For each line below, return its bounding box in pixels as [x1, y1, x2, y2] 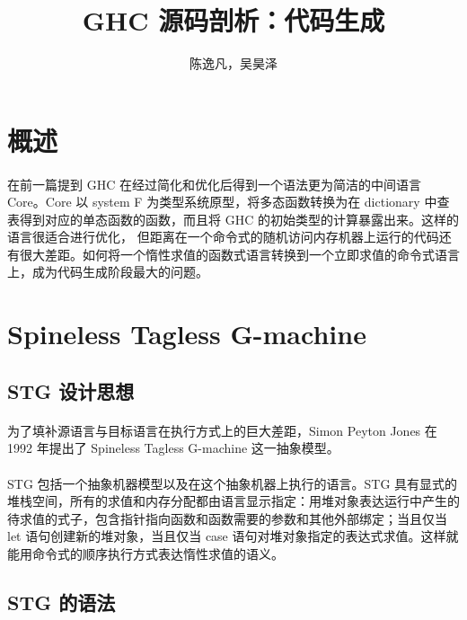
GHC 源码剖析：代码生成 [82, 2, 385, 39]
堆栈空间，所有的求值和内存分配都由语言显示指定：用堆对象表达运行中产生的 [7, 492, 460, 510]
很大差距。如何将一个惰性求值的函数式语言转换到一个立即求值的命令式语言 [19, 244, 460, 263]
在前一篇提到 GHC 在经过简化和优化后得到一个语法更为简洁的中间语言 [7, 174, 421, 193]
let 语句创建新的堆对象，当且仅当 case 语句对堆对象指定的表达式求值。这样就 [7, 527, 459, 545]
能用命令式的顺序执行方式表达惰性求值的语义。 [7, 544, 284, 562]
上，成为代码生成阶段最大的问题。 [7, 262, 208, 281]
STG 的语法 [7, 588, 116, 616]
